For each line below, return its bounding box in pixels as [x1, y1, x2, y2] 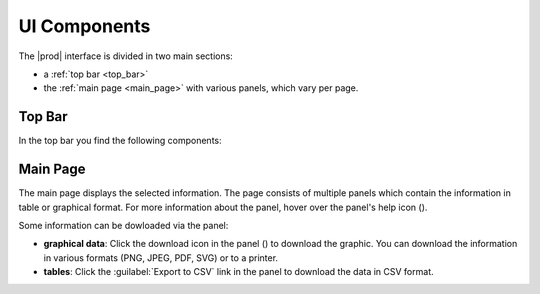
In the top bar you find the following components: [18, 135, 222, 147]
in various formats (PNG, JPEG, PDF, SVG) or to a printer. [43, 251, 279, 264]
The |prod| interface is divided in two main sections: [18, 50, 234, 62]
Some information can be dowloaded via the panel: [18, 219, 229, 231]
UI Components [18, 15, 151, 37]
